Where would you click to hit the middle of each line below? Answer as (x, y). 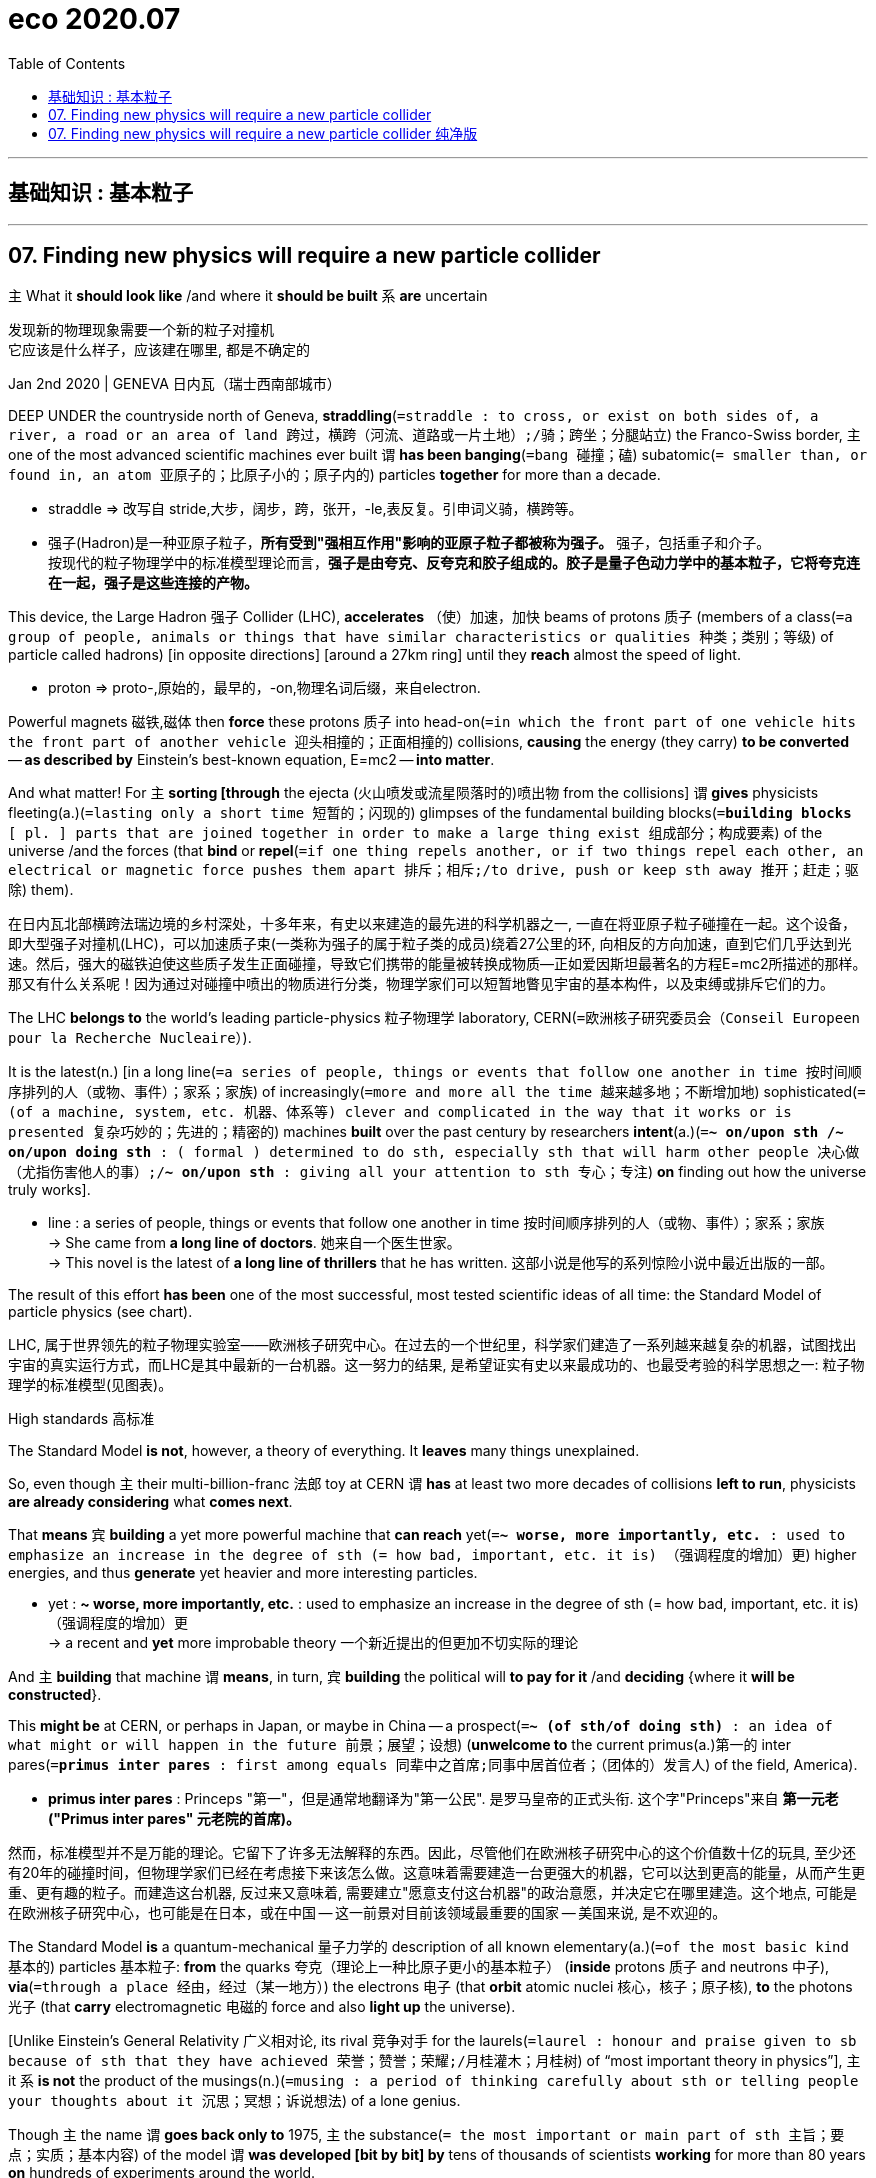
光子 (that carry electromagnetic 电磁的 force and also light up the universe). (262, 2007)
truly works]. (49, 1190)
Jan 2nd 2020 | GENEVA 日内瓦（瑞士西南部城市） (174, 384)
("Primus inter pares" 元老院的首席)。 (174, 1819)
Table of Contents (67, 63)
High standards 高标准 (81, 1419)
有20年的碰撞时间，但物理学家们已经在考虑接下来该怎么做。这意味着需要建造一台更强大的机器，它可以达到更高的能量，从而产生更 (437, 1873)
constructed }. (55, 1695)
